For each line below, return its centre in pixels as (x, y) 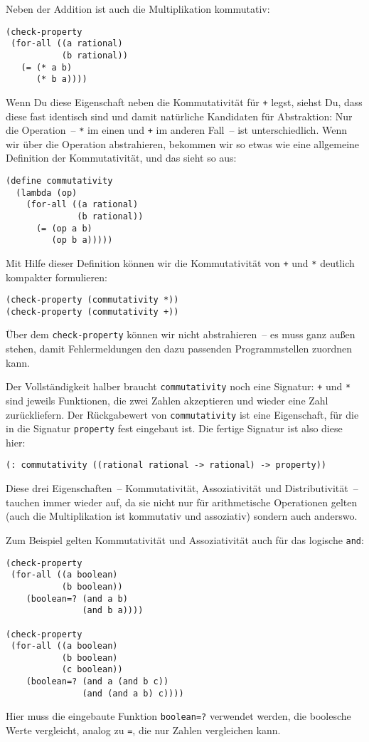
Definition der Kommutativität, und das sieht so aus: (121, 158)
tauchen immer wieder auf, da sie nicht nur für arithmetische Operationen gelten (182, 502)
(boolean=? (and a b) (77, 599)
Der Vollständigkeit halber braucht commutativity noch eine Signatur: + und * (178, 386)
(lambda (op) (47, 193)
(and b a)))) (113, 611)
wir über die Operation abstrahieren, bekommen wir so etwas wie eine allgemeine (183, 143)
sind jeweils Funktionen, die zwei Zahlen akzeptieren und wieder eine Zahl (167, 400)
